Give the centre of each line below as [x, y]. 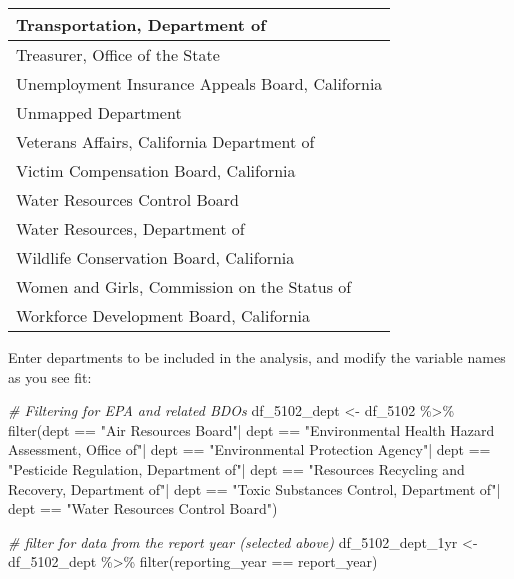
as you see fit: [50, 376]
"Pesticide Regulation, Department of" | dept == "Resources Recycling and [236, 468]
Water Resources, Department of [130, 228]
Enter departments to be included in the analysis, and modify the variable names [257, 357]
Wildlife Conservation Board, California [155, 257]
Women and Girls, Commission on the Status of [184, 286]
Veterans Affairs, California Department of [165, 141]
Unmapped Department [99, 112]
